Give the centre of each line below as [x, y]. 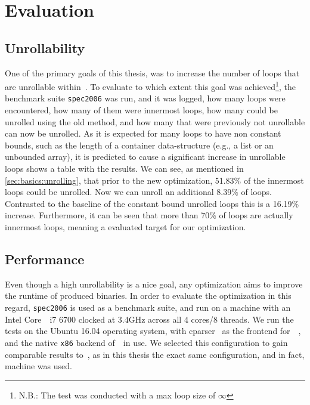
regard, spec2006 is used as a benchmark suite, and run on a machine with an [148, 307]
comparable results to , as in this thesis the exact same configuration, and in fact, [155, 354]
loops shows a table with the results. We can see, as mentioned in [124, 169]
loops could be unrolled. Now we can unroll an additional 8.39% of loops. [138, 192]
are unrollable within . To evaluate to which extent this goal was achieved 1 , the [150, 86]
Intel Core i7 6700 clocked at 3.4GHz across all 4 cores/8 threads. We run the [149, 319]
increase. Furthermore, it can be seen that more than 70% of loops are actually [149, 215]
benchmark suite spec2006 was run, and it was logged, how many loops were [145, 98]
